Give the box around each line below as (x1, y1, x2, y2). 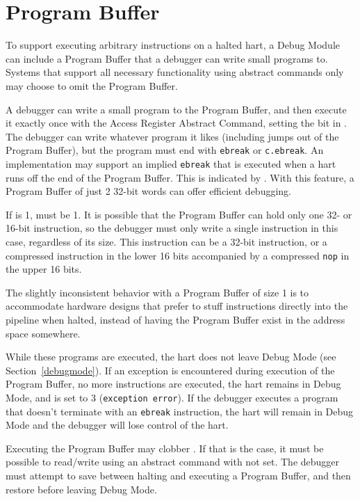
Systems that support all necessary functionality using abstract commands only (6, 65, 344, 79)
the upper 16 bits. (6, 262, 82, 276)
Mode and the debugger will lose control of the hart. (6, 417, 229, 432)
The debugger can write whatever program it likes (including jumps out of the (6, 129, 339, 143)
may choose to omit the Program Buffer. (6, 78, 178, 93)
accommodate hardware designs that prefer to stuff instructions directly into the (6, 299, 348, 313)
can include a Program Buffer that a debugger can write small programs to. (6, 51, 328, 65)
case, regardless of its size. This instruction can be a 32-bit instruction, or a (6, 234, 327, 248)
